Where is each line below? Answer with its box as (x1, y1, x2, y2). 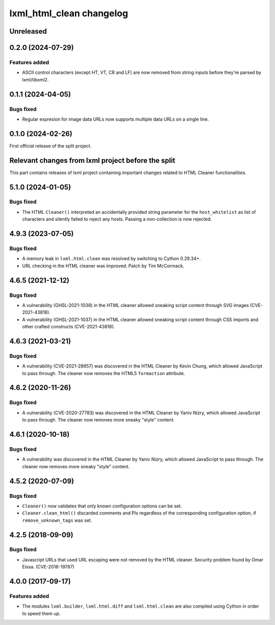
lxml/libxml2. (22, 76, 49, 82)
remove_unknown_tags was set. (22, 517, 92, 523)
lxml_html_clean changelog (9, 8, 128, 19)
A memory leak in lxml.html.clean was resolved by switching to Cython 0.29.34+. (22, 255, 201, 262)
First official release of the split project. (9, 143, 92, 149)
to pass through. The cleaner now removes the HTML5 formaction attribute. (22, 370, 185, 376)
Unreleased (9, 27, 47, 36)
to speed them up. (22, 610, 61, 616)
